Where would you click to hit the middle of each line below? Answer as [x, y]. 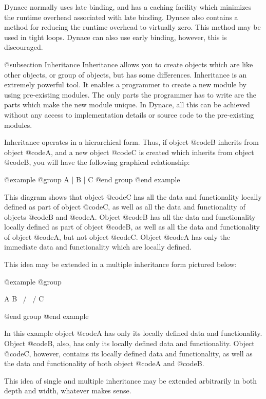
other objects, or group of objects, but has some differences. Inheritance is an [126, 74]
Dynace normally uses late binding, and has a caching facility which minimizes [128, 7]
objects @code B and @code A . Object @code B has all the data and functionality [130, 216]
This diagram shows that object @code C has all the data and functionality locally [133, 196]
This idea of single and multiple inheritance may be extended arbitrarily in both [130, 380]
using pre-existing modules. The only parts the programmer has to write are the [130, 94]
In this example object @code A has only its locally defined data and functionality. [133, 333]
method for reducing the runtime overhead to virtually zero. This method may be [132, 27]
